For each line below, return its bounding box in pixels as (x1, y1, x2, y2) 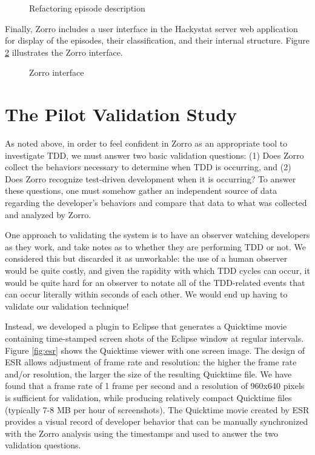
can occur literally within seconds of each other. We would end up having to (5, 288, 288, 301)
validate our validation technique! (5, 299, 129, 312)
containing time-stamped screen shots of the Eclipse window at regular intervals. (5, 332, 304, 344)
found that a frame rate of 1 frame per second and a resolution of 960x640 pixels (5, 379, 305, 392)
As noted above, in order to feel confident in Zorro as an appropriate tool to (5, 137, 288, 150)
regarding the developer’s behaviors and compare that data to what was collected (5, 196, 307, 209)
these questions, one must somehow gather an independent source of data (5, 184, 277, 197)
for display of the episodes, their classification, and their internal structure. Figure (5, 34, 310, 47)
